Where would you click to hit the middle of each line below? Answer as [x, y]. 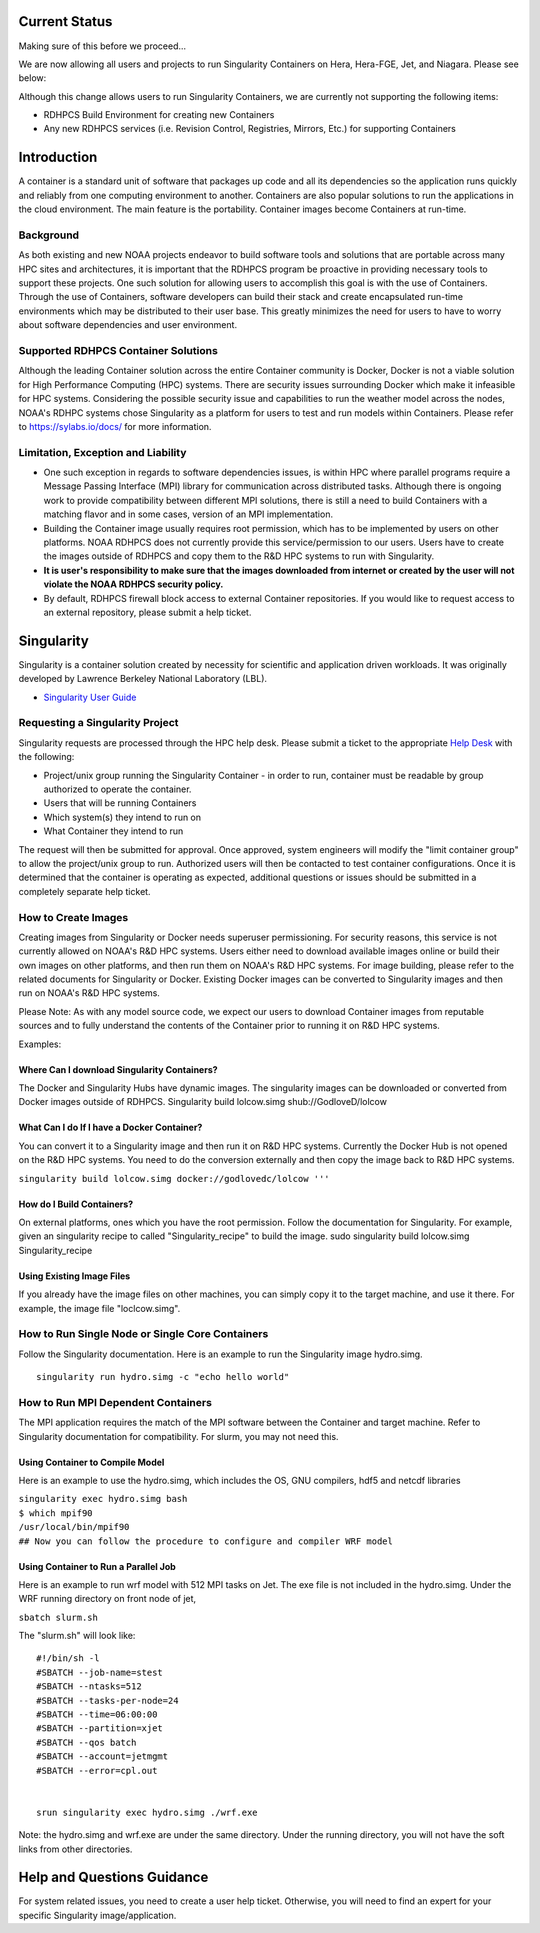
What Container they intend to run [113, 831]
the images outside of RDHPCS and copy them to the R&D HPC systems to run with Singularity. [239, 556]
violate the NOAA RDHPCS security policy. [133, 584]
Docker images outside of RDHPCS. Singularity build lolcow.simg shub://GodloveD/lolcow [202, 1102]
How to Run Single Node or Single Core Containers [143, 1334]
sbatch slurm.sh [58, 1617]
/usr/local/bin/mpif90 [74, 1527]
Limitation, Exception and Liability [102, 452]
